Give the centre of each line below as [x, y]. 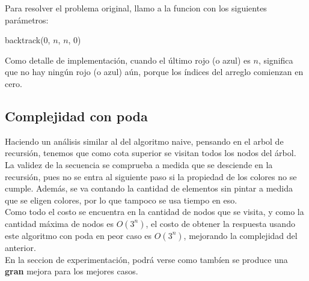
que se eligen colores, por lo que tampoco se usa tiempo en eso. [121, 200]
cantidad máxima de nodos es [59, 223]
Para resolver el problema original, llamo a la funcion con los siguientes [136, 8]
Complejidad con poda [76, 116]
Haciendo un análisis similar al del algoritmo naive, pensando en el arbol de [144, 141]
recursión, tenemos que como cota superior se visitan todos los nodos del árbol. [151, 153]
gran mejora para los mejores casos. [72, 271]
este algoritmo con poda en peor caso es [78, 235]
